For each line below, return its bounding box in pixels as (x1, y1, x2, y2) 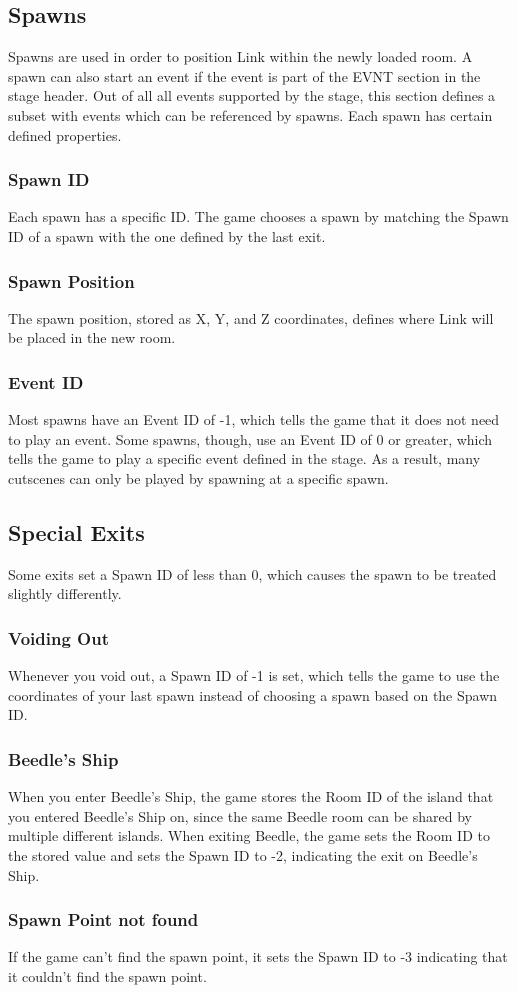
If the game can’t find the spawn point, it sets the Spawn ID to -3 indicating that (8, 946, 508, 967)
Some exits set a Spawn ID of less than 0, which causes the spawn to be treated (8, 563, 497, 584)
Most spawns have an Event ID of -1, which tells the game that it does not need (8, 409, 500, 430)
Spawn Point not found (8, 907, 199, 932)
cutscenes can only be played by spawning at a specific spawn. (8, 467, 389, 488)
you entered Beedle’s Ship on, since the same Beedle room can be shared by (8, 805, 472, 826)
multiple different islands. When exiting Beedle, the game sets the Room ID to (8, 825, 490, 846)
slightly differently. (8, 583, 122, 604)
